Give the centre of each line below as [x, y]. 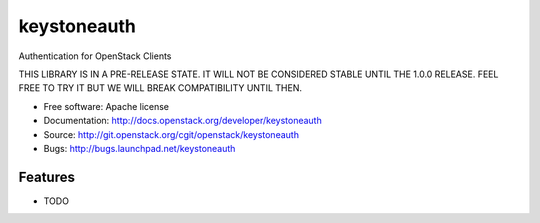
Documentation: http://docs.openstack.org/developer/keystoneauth [182, 121]
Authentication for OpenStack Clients [95, 56]
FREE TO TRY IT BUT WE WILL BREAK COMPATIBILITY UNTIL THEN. [160, 88]
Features [46, 176]
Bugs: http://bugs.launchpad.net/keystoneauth [139, 148]
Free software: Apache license [106, 106]
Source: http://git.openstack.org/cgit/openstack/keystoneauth [171, 134]
